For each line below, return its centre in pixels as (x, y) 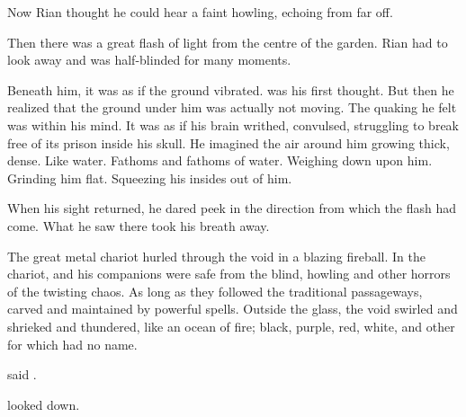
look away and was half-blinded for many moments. (149, 60)
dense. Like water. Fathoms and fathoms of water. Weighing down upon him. (220, 160)
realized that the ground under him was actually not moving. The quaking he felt (232, 107)
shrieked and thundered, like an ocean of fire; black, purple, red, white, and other (231, 326)
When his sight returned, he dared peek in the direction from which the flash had (232, 208)
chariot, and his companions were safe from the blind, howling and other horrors (229, 274)
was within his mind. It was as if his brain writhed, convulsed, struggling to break (233, 124)
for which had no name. (72, 344)
